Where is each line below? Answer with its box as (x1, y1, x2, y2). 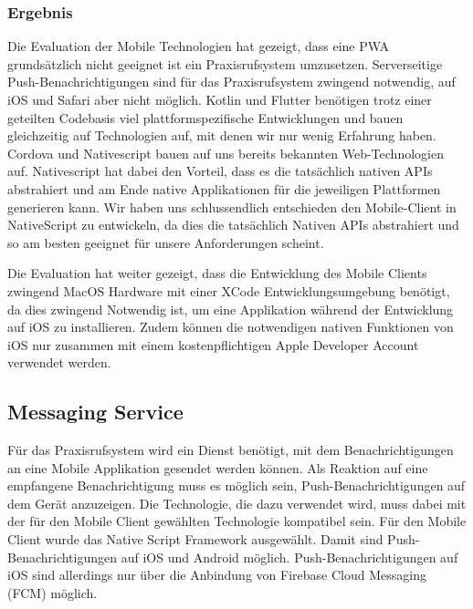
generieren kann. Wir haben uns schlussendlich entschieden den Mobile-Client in (7, 197, 457, 216)
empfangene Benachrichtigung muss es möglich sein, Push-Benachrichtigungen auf (7, 476, 466, 495)
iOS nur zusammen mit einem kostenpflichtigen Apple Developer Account (7, 335, 419, 354)
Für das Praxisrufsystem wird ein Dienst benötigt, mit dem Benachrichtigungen (7, 440, 454, 459)
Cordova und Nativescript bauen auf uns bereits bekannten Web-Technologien (7, 143, 444, 162)
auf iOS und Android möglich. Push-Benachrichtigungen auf (121, 547, 458, 566)
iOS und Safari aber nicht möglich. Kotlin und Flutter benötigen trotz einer (7, 90, 432, 108)
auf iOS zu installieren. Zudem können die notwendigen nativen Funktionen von (7, 317, 454, 336)
